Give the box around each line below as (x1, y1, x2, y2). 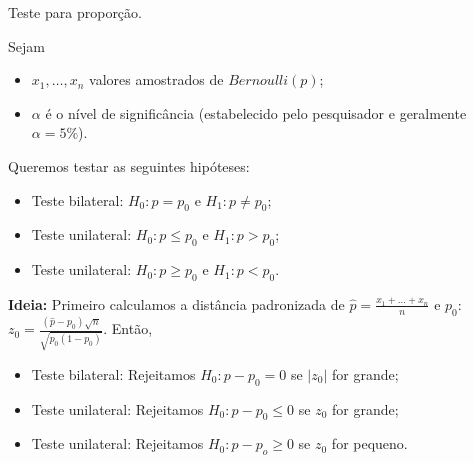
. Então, (103, 318, 153, 339)
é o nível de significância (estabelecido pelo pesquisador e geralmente (45, 102, 467, 123)
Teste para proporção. (8, 2, 142, 22)
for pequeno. (331, 433, 408, 454)
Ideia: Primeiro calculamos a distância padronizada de (8, 293, 345, 314)
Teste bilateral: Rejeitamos (31, 363, 196, 384)
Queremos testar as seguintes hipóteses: (8, 155, 250, 176)
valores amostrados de (89, 69, 224, 90)
